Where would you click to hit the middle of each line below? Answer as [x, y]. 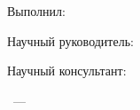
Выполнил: [36, 11]
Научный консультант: [67, 71]
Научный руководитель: [70, 40]
